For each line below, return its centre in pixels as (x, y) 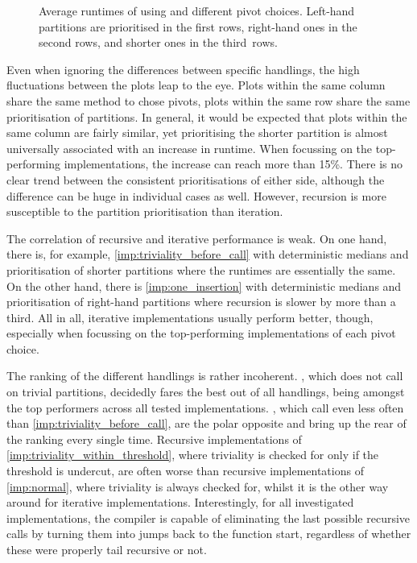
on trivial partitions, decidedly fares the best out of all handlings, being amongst (206, 392)
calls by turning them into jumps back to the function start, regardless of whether (209, 534)
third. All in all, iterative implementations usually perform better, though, (190, 317)
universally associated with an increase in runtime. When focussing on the (190, 148)
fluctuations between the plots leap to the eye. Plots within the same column (196, 85)
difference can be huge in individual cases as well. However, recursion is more (196, 195)
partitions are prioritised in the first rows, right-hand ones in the (198, 26)
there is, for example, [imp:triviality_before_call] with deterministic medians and (208, 254)
